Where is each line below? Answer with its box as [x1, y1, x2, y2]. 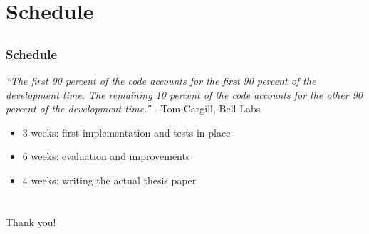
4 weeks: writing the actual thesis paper [22, 173, 197, 188]
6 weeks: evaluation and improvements [22, 149, 190, 164]
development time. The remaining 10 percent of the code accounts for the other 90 [6, 87, 363, 102]
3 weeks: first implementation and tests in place [22, 124, 231, 139]
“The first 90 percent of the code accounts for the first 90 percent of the [6, 73, 316, 88]
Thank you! [6, 214, 56, 229]
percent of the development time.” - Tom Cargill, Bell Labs [6, 101, 261, 116]
